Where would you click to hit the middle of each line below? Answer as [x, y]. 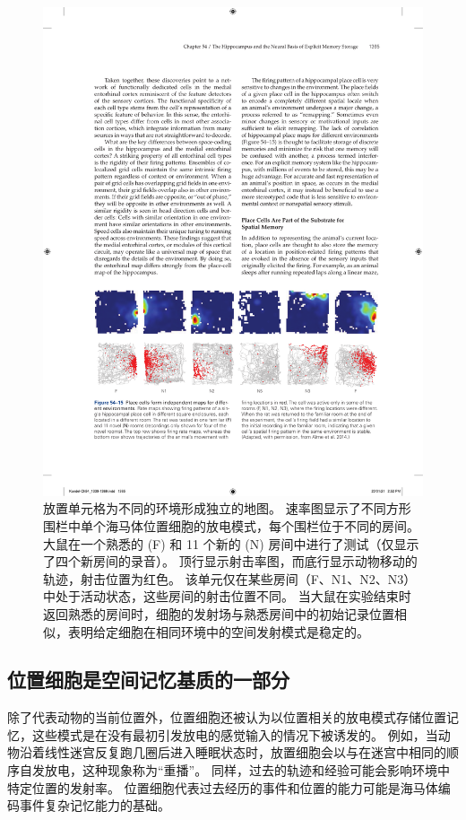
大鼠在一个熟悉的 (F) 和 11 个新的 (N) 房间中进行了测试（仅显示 [231, 543]
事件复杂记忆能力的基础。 [95, 805]
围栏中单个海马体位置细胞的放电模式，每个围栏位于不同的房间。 [231, 525]
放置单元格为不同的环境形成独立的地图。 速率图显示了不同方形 [227, 508]
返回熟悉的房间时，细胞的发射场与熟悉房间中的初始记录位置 [219, 613]
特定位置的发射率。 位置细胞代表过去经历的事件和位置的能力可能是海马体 [223, 787]
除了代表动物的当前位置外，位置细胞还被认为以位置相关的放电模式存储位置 [227, 717]
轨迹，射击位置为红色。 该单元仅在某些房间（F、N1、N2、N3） [230, 578]
